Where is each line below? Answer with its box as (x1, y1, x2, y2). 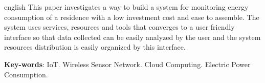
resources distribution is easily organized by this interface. (4, 42, 186, 52)
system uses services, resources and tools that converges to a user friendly (4, 22, 235, 32)
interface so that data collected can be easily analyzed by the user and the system (4, 31, 261, 42)
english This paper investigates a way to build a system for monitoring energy (4, 2, 249, 12)
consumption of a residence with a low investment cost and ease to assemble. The (4, 11, 259, 22)
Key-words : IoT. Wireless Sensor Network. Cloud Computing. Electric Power (4, 58, 251, 69)
